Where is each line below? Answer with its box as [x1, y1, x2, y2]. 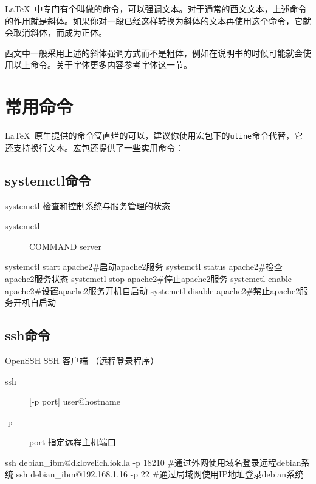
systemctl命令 [5, 170, 91, 189]
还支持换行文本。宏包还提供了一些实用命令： [5, 141, 184, 153]
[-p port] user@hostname [29, 395, 120, 408]
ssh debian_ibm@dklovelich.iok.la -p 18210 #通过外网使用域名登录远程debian [5, 455, 301, 468]
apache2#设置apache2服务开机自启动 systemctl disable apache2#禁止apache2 [5, 284, 300, 297]
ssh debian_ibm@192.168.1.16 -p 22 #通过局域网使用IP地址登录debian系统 [16, 468, 304, 480]
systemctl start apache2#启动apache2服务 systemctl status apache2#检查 [5, 260, 283, 273]
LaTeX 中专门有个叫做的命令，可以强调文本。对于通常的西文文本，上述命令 [5, 2, 307, 15]
